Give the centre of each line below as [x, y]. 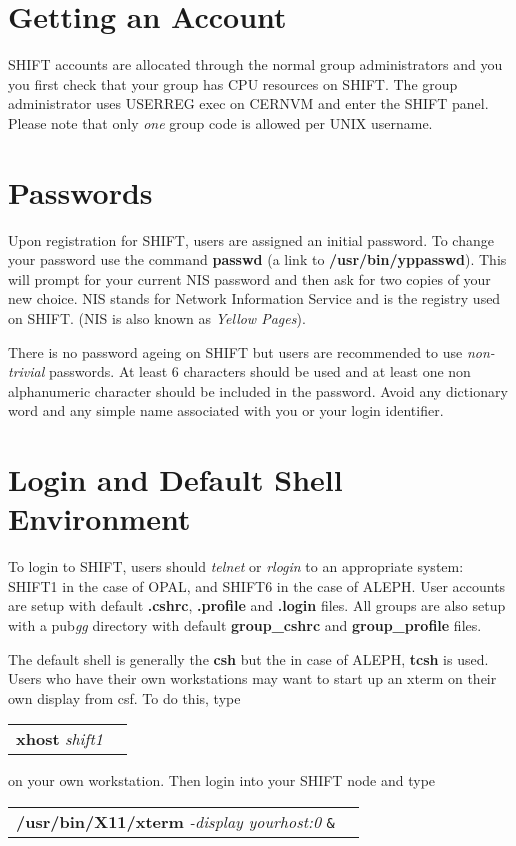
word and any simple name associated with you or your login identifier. [226, 410]
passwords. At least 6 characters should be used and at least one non [260, 371]
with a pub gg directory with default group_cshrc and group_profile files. [245, 625]
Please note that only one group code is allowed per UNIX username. [220, 122]
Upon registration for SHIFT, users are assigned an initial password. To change [251, 239]
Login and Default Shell [175, 479]
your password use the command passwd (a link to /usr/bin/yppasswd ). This [257, 259]
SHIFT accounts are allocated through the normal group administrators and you [255, 64]
